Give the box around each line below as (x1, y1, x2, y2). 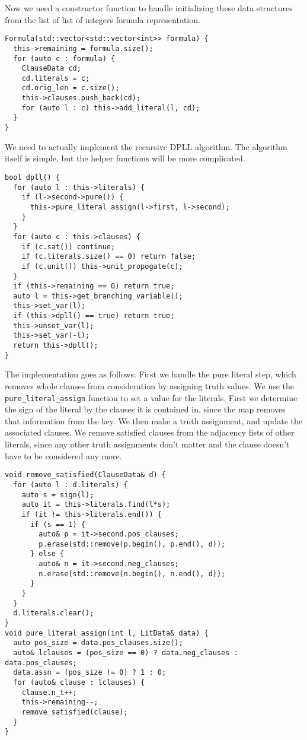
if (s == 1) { (30, 520, 86, 529)
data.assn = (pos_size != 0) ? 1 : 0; (13, 668, 167, 677)
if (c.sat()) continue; (21, 242, 116, 251)
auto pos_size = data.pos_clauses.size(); (13, 639, 183, 647)
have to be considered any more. (5, 449, 122, 462)
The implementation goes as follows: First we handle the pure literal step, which (5, 368, 296, 380)
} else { (30, 550, 65, 558)
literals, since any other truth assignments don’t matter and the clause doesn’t (5, 438, 290, 450)
